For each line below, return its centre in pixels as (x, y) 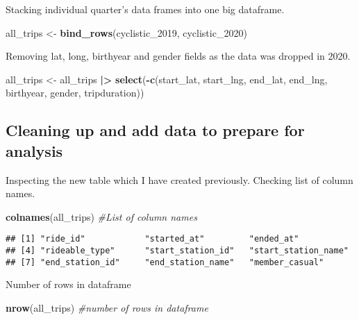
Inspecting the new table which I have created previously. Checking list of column (179, 179)
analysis (34, 150)
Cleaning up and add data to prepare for (155, 130)
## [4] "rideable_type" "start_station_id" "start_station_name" (177, 251)
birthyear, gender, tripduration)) (75, 93)
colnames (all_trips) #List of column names (101, 216)
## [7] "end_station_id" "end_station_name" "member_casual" (165, 262)
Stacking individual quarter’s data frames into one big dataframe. (145, 9)
